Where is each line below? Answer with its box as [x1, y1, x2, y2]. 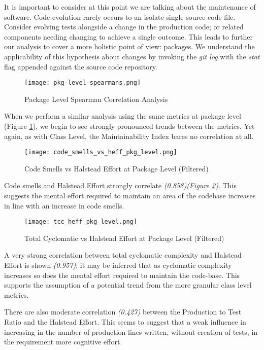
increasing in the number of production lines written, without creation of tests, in [4, 326, 258, 337]
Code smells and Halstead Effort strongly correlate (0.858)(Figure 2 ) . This [4, 180, 237, 191]
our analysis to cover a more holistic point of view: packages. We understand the [4, 41, 255, 52]
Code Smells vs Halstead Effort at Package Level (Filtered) [24, 163, 209, 173]
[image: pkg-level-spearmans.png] [24, 79, 141, 87]
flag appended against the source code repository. [4, 61, 157, 72]
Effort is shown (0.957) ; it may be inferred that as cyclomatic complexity [4, 260, 232, 270]
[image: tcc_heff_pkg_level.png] [24, 218, 137, 226]
